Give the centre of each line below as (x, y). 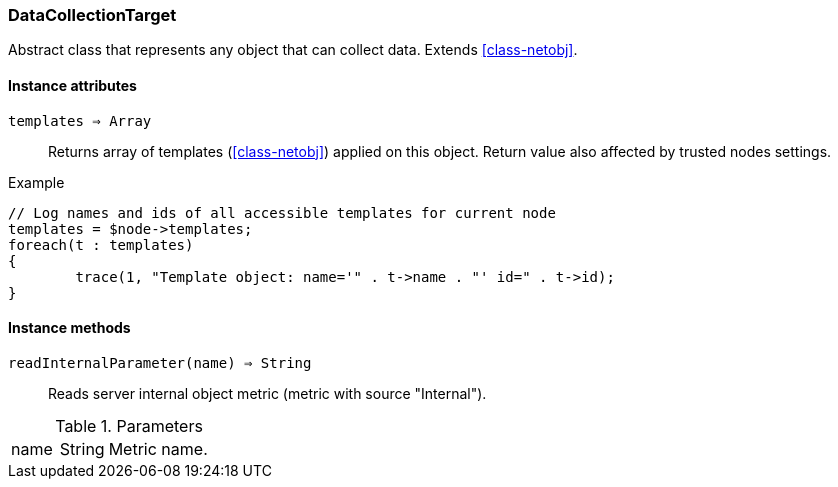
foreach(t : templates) (101, 244)
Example (36, 182)
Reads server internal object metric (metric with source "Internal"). (267, 393)
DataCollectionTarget (92, 15)
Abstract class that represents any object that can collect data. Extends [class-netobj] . (293, 50)
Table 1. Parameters (129, 425)
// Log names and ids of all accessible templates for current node (282, 212)
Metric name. (158, 448)
